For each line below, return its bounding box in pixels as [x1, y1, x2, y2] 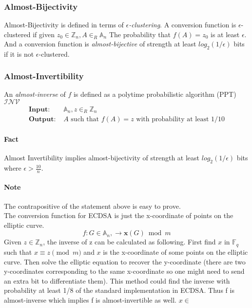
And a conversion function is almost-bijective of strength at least [4, 39, 196, 49]
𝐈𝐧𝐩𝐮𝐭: [29, 106, 50, 113]
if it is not [4, 49, 34, 59]
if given [33, 29, 55, 39]
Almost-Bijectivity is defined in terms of [4, 20, 124, 30]
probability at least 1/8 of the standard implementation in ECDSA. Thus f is [4, 285, 234, 295]
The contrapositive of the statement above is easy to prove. [4, 200, 181, 211]
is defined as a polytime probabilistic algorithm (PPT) [73, 89, 236, 99]
